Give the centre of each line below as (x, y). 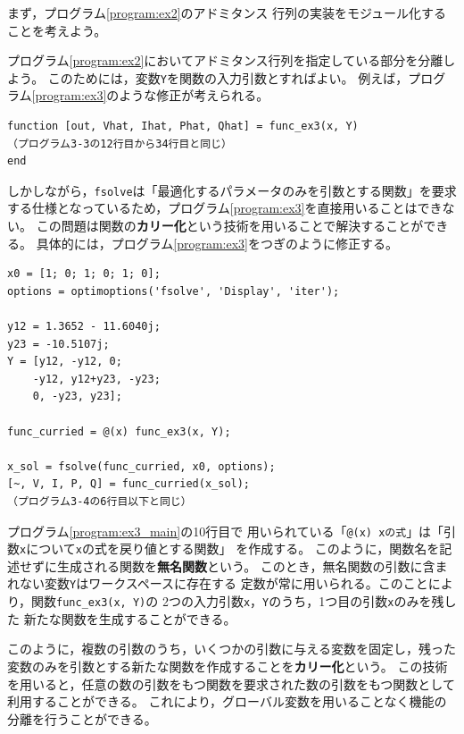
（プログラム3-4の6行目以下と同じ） (99, 501)
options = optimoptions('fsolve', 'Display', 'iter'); (174, 291)
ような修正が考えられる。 (194, 95)
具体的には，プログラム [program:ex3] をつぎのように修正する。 (217, 243)
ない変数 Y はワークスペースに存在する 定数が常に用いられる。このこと (224, 583)
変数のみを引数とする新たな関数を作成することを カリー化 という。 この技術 (228, 666)
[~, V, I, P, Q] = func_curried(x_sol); (129, 484)
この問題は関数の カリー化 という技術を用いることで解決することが (230, 226)
